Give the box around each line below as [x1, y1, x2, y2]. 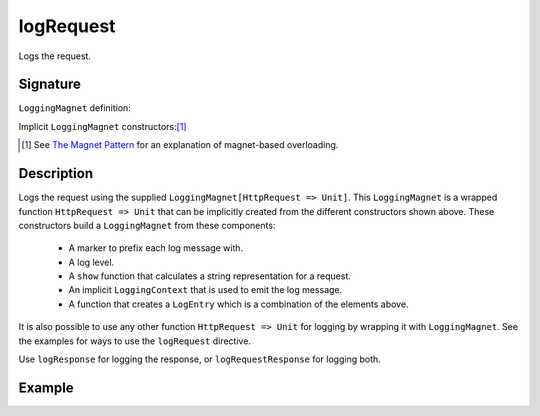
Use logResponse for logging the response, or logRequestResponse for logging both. [18, 353, 382, 365]
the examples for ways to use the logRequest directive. [18, 335, 252, 347]
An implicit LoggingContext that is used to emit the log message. [68, 284, 343, 296]
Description [18, 165, 94, 182]
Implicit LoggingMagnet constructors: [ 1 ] [18, 120, 187, 132]
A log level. [68, 256, 115, 268]
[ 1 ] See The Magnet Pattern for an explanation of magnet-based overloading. [21, 139, 339, 151]
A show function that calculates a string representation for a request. [68, 270, 352, 282]
